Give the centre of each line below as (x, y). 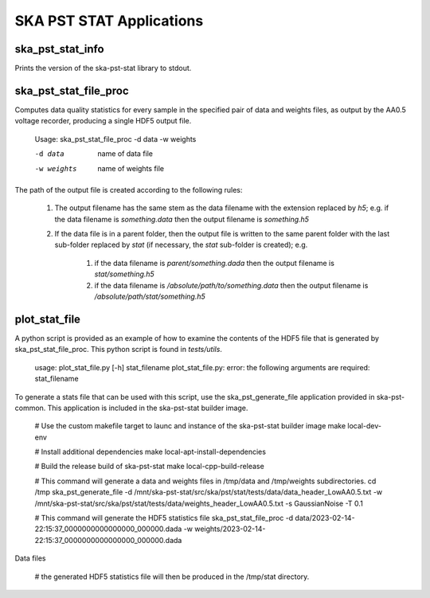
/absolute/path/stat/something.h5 (150, 297)
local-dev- (365, 426)
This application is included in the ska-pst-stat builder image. (148, 408)
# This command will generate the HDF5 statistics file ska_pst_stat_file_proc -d (164, 518)
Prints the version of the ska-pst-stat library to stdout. (103, 68)
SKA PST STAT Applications (109, 21)
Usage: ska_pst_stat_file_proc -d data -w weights (115, 139)
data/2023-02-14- (325, 518)
